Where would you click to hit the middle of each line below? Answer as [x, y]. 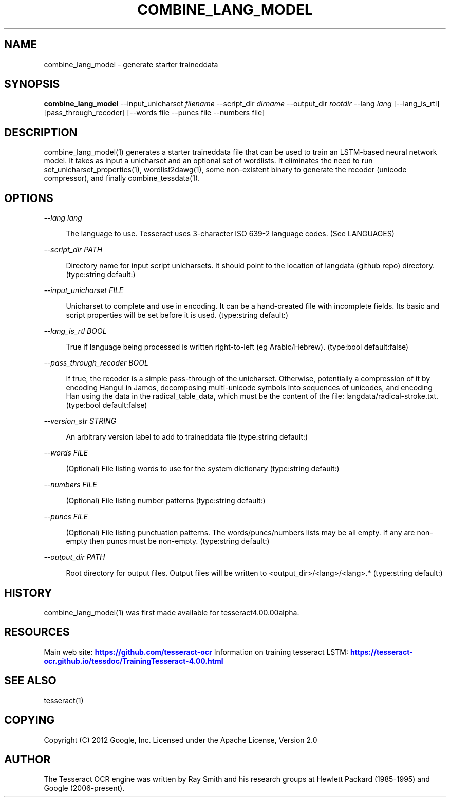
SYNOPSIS [32, 84]
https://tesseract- [381, 652]
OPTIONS [29, 198]
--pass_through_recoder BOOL [96, 363]
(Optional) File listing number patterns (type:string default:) [166, 501]
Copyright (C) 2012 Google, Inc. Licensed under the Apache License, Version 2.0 [181, 740]
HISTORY [28, 593]
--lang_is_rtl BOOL [75, 331]
